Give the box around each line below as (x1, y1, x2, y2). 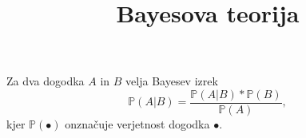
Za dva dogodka (6, 73, 85, 89)
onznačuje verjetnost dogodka (65, 116, 210, 132)
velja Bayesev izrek (125, 73, 218, 89)
